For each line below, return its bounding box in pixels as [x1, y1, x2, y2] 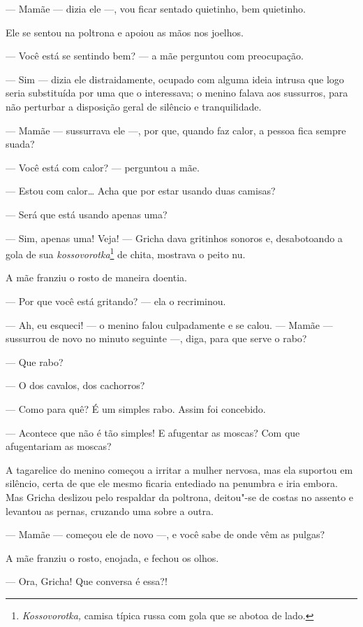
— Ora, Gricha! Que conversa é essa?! [6, 574, 168, 589]
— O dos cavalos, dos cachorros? [6, 378, 145, 393]
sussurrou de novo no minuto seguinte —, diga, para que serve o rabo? [6, 331, 307, 346]
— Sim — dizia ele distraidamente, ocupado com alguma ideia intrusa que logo [6, 71, 344, 86]
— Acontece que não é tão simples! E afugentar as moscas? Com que [6, 425, 300, 439]
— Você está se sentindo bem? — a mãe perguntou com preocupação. [6, 48, 304, 63]
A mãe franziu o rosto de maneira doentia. [6, 270, 187, 285]
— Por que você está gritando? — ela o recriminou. [6, 293, 226, 308]
